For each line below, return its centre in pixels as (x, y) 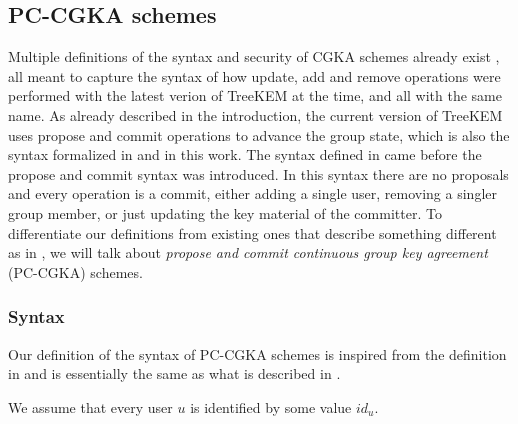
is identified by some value (271, 406)
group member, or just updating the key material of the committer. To (225, 212)
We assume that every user (90, 406)
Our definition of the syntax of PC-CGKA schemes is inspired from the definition (257, 353)
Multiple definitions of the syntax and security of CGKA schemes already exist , (254, 56)
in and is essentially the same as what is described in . (174, 373)
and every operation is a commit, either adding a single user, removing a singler (252, 193)
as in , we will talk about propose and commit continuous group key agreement (248, 252)
